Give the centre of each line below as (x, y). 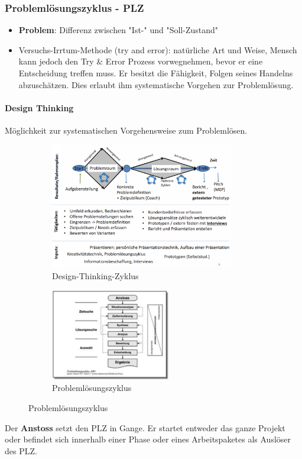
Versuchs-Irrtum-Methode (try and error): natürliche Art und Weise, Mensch (158, 49)
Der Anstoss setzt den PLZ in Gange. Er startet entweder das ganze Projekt (145, 427)
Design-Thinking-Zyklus (95, 276)
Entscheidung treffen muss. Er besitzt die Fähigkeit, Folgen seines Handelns (156, 73)
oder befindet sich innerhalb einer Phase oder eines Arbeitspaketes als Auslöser (148, 439)
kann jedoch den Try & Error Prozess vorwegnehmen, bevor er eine (141, 61)
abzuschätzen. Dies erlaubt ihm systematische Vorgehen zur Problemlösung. (156, 84)
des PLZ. (21, 450)
